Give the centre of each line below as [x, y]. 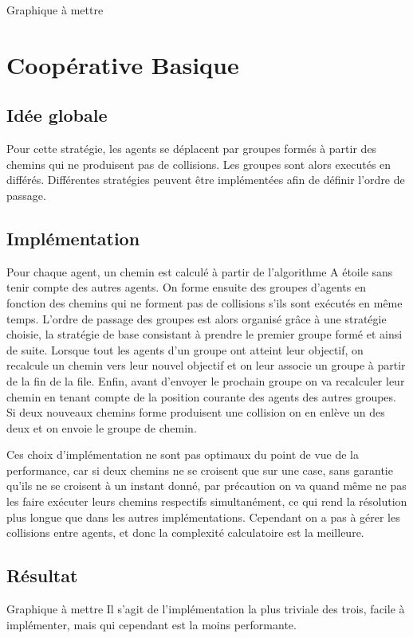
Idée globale [57, 115]
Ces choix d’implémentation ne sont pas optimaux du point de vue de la [183, 454]
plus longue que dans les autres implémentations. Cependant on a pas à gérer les [203, 517]
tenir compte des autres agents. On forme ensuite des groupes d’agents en [186, 287]
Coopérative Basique [123, 64]
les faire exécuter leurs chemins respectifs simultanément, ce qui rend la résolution [207, 501]
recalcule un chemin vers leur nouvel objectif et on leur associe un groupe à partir [206, 365]
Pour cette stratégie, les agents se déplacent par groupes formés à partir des [192, 149]
